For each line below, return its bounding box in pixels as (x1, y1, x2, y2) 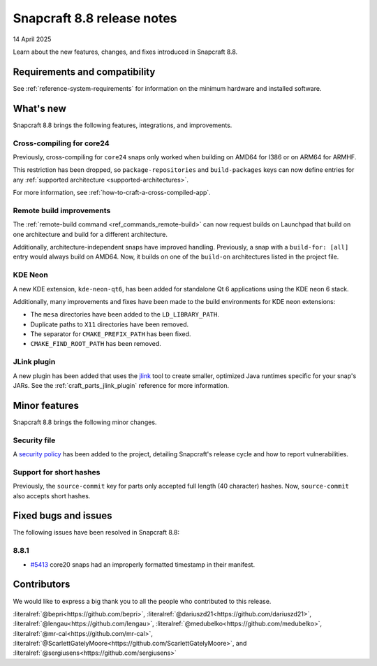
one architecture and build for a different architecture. (13, 230, 168, 238)
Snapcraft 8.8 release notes (13, 10, 177, 26)
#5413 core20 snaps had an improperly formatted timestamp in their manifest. (30, 560, 255, 569)
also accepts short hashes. (13, 491, 91, 500)
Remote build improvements (13, 205, 111, 215)
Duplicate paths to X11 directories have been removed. (30, 320, 189, 328)
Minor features (13, 399, 80, 412)
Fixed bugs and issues (13, 510, 112, 522)
